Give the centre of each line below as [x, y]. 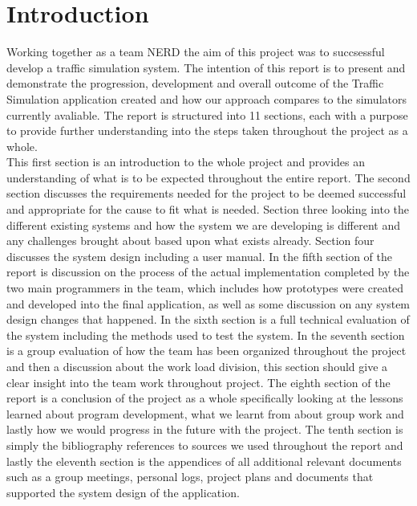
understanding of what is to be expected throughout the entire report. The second [208, 177]
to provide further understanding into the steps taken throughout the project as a [207, 131]
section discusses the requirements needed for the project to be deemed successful [206, 193]
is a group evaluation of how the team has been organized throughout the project [206, 351]
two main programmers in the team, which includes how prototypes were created [205, 288]
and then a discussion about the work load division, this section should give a [197, 366]
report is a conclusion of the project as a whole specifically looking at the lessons [205, 398]
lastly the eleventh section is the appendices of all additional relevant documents [204, 461]
